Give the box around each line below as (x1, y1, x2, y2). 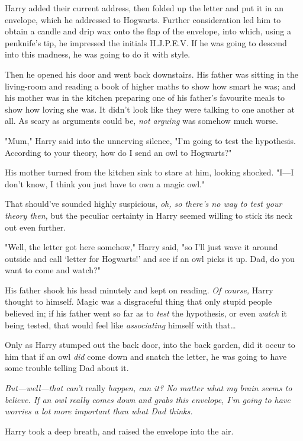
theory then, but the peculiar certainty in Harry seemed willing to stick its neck (5, 209, 293, 221)
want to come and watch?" (5, 264, 101, 276)
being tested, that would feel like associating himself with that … (5, 318, 236, 331)
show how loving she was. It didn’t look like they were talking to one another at (5, 103, 295, 115)
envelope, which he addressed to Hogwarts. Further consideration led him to (5, 13, 281, 25)
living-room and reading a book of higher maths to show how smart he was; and (5, 79, 296, 92)
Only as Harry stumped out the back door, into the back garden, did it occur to (5, 338, 295, 351)
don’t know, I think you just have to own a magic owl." (5, 177, 205, 190)
